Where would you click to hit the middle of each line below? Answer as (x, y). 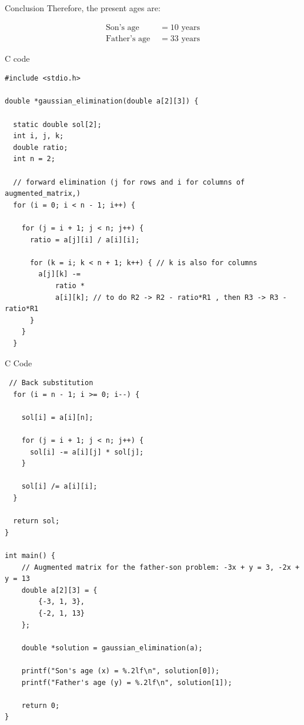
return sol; (36, 521)
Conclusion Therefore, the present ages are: (83, 8)
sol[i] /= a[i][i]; (59, 487)
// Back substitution (51, 383)
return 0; (41, 705)
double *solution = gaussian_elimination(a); (112, 648)
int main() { (30, 556)
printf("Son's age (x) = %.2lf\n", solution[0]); (121, 671)
